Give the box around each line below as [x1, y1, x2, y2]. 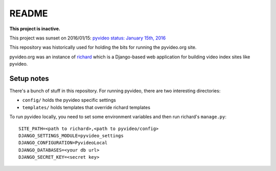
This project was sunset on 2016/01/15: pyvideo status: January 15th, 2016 [9, 35, 166, 41]
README [9, 8, 48, 19]
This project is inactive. [9, 26, 61, 32]
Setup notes [9, 74, 49, 83]
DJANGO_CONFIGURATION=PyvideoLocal [18, 140, 108, 146]
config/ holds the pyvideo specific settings [22, 97, 116, 103]
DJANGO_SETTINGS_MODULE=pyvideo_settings [18, 133, 124, 138]
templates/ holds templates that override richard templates [22, 104, 151, 110]
